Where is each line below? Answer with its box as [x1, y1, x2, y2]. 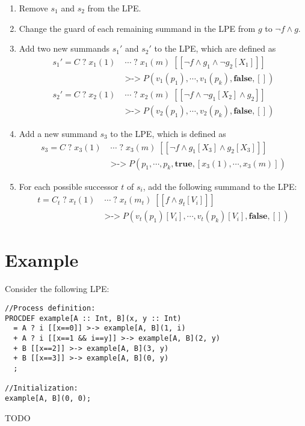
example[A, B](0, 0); [5, 394, 91, 403]
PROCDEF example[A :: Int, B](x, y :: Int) [5, 314, 182, 323]
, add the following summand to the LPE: [143, 180, 297, 192]
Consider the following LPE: [5, 282, 109, 295]
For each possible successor [19, 180, 119, 192]
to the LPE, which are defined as [154, 42, 276, 55]
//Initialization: [5, 384, 78, 393]
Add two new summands [19, 42, 110, 55]
